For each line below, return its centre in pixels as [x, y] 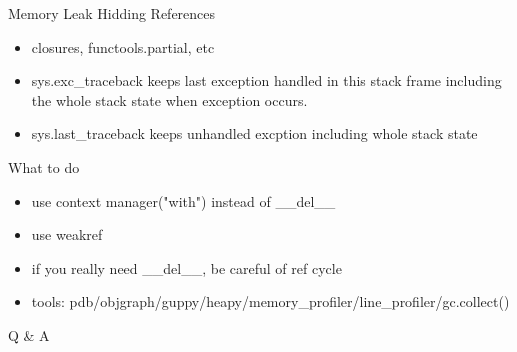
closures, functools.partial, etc [123, 46]
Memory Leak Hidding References [112, 13]
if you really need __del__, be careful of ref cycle [186, 267]
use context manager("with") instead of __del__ [183, 200]
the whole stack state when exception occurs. [169, 99]
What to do [44, 166]
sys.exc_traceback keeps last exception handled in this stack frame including [266, 80]
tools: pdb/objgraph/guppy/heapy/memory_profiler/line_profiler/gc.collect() [270, 301]
